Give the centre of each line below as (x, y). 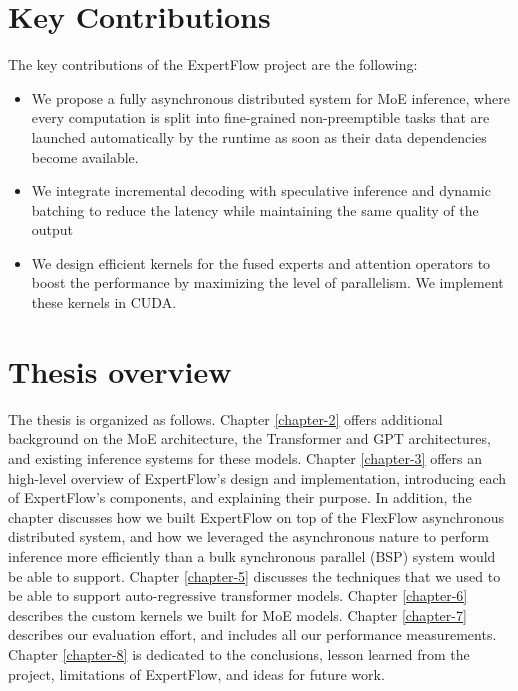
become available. (85, 156)
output (52, 229)
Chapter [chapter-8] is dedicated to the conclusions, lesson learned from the (239, 653)
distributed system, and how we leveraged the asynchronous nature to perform (248, 536)
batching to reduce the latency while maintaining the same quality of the (255, 209)
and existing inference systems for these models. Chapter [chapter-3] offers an (245, 457)
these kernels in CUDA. (104, 302)
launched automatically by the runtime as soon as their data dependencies (259, 136)
